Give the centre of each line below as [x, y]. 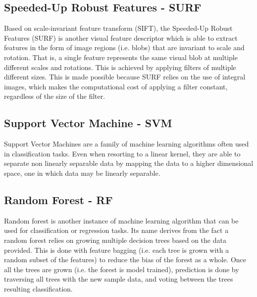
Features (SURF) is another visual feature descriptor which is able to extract [121, 37]
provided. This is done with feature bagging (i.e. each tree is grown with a [117, 250]
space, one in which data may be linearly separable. [82, 173]
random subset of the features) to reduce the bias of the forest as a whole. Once [125, 260]
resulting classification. [38, 288]
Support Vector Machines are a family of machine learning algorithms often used [127, 144]
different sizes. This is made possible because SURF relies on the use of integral [125, 77]
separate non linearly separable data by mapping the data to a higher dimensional [129, 163]
